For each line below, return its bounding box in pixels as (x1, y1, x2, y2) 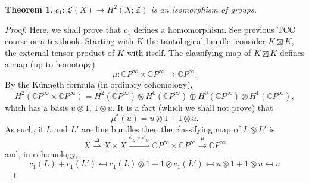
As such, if (5, 123, 43, 135)
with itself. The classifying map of (127, 46, 251, 58)
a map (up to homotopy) (5, 58, 95, 70)
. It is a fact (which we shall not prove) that (112, 101, 273, 113)
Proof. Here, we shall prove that (5, 23, 121, 35)
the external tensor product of (5, 46, 115, 58)
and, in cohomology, (5, 147, 78, 160)
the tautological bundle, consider (146, 35, 266, 47)
